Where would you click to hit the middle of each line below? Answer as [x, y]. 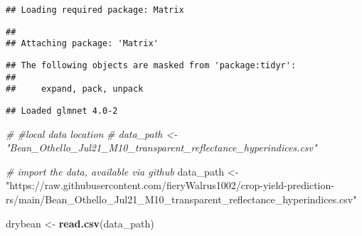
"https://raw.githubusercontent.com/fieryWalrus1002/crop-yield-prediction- [170, 185]
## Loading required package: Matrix [95, 10]
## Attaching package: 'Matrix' [82, 44]
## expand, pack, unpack [75, 89]
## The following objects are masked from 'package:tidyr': [151, 65]
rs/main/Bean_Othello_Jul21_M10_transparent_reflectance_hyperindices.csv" [181, 199]
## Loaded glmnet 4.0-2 [62, 111]
